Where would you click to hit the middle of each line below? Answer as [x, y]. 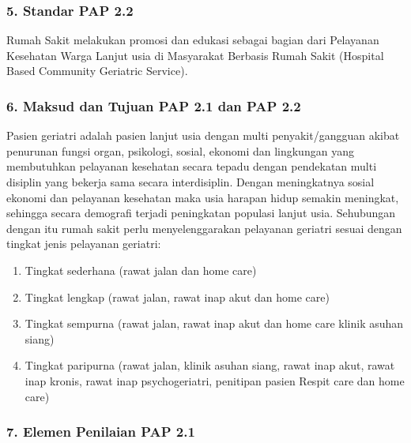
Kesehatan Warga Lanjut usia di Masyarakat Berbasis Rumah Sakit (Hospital [195, 55]
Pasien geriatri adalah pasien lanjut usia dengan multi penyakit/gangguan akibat [203, 135]
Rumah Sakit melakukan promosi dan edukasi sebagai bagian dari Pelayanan [193, 40]
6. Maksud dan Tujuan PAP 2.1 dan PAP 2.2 [154, 105]
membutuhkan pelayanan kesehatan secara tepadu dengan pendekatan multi [192, 166]
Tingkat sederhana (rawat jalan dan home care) [141, 270]
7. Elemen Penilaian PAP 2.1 [101, 432]
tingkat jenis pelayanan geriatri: [84, 244]
